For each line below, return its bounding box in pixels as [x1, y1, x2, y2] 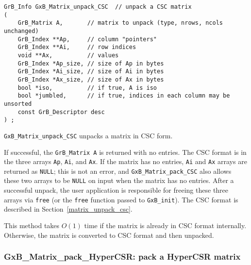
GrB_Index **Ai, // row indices [17, 44, 136, 51]
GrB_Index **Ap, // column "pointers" [17, 35, 157, 43]
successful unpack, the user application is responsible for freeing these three [4, 185, 229, 195]
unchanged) [4, 27, 39, 34]
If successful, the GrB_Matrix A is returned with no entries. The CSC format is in [4, 147, 247, 157]
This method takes [4, 220, 60, 230]
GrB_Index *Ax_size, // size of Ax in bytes [17, 76, 164, 83]
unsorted [4, 100, 32, 107]
